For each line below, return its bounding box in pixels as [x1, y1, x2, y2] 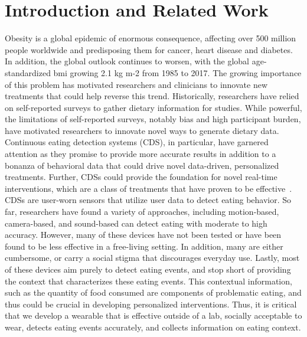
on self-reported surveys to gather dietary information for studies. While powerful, [5, 101, 302, 113]
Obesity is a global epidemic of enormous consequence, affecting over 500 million [5, 32, 296, 44]
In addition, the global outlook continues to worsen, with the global [5, 55, 250, 67]
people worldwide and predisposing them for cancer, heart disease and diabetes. [5, 43, 293, 55]
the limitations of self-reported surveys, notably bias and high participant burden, [5, 113, 301, 125]
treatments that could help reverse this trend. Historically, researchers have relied [5, 90, 299, 102]
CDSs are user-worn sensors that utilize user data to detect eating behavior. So [5, 194, 292, 206]
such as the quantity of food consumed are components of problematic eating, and [5, 286, 302, 299]
